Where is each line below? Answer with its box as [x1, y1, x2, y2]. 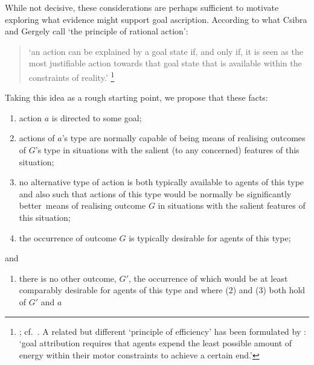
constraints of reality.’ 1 [28, 69, 115, 83]
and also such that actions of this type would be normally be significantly [19, 187, 292, 200]
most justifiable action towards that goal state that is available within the [28, 57, 302, 69]
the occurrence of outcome [19, 231, 117, 244]
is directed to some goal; [51, 111, 142, 124]
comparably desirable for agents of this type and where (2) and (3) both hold [19, 284, 306, 296]
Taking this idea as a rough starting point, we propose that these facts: [5, 91, 268, 104]
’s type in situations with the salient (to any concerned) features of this [35, 144, 300, 156]
